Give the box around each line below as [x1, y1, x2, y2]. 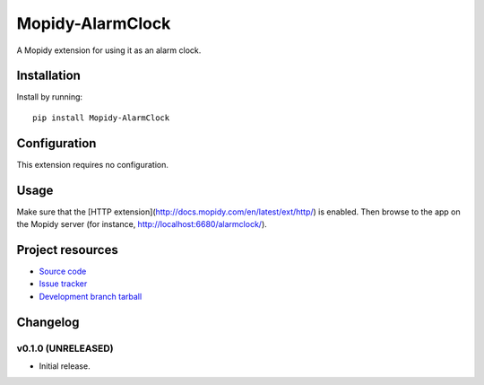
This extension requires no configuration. [16, 159, 169, 170]
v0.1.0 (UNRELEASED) [16, 342, 114, 354]
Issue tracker [39, 278, 88, 289]
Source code [39, 266, 87, 276]
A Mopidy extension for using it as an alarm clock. [16, 45, 202, 56]
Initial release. [39, 360, 91, 372]
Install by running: [16, 92, 83, 102]
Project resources [16, 242, 118, 258]
